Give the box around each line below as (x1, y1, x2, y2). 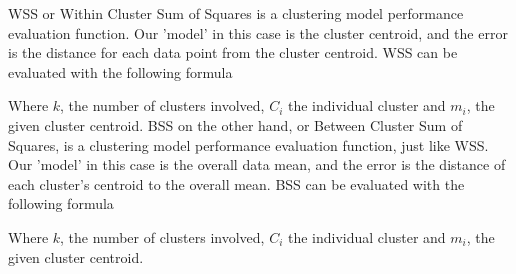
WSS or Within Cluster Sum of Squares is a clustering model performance (8, 3, 464, 23)
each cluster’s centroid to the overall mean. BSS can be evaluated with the (8, 173, 465, 194)
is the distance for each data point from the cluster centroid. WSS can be (8, 42, 458, 63)
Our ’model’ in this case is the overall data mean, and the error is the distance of (8, 154, 506, 175)
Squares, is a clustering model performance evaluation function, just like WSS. (8, 134, 489, 155)
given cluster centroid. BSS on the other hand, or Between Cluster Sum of (8, 114, 463, 135)
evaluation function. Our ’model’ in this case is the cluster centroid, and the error (8, 22, 508, 43)
